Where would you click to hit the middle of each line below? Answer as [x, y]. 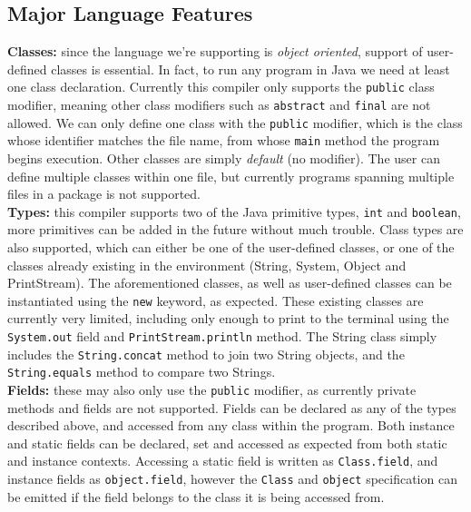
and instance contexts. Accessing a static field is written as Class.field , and [223, 461]
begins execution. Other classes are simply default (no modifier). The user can [224, 158]
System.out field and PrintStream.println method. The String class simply [222, 336]
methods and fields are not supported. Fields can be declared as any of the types [232, 407]
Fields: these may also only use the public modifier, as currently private [212, 390]
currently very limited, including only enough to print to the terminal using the [228, 318]
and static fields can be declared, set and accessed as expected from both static [227, 443]
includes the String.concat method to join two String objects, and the [206, 354]
